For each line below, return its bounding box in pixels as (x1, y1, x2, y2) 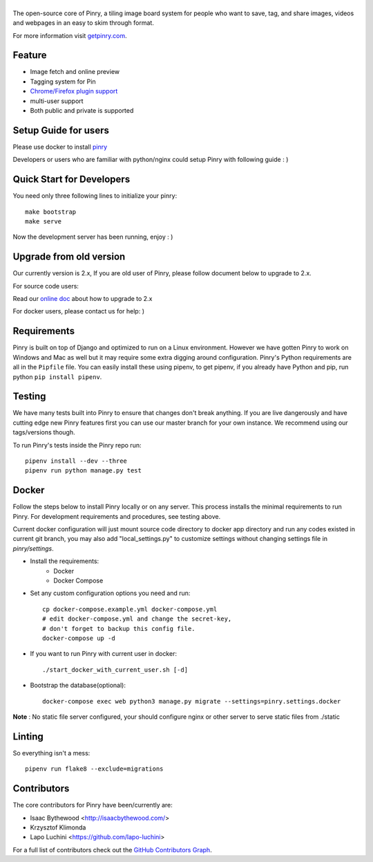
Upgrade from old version (12, 251, 126, 263)
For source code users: (12, 282, 79, 290)
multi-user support (30, 97, 84, 105)
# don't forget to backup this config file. (42, 625, 196, 632)
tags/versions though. (12, 428, 75, 437)
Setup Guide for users (12, 125, 110, 136)
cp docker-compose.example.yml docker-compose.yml (42, 605, 218, 613)
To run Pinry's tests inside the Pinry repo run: (12, 441, 142, 449)
